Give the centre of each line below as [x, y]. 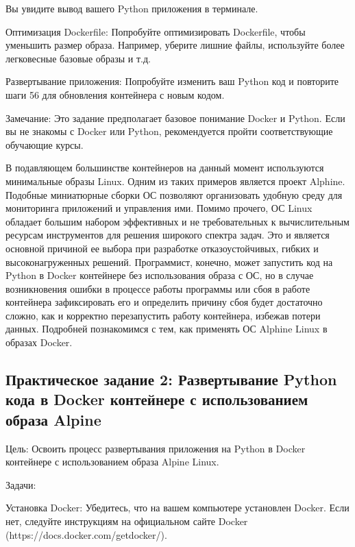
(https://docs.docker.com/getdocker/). [86, 534]
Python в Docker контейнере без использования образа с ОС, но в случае [160, 275]
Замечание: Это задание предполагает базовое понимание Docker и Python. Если [175, 118]
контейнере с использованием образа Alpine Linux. [112, 462]
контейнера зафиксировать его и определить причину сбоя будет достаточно [164, 302]
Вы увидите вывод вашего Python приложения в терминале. [132, 8]
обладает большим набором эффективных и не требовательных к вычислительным [177, 221]
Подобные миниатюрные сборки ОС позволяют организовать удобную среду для [174, 194]
